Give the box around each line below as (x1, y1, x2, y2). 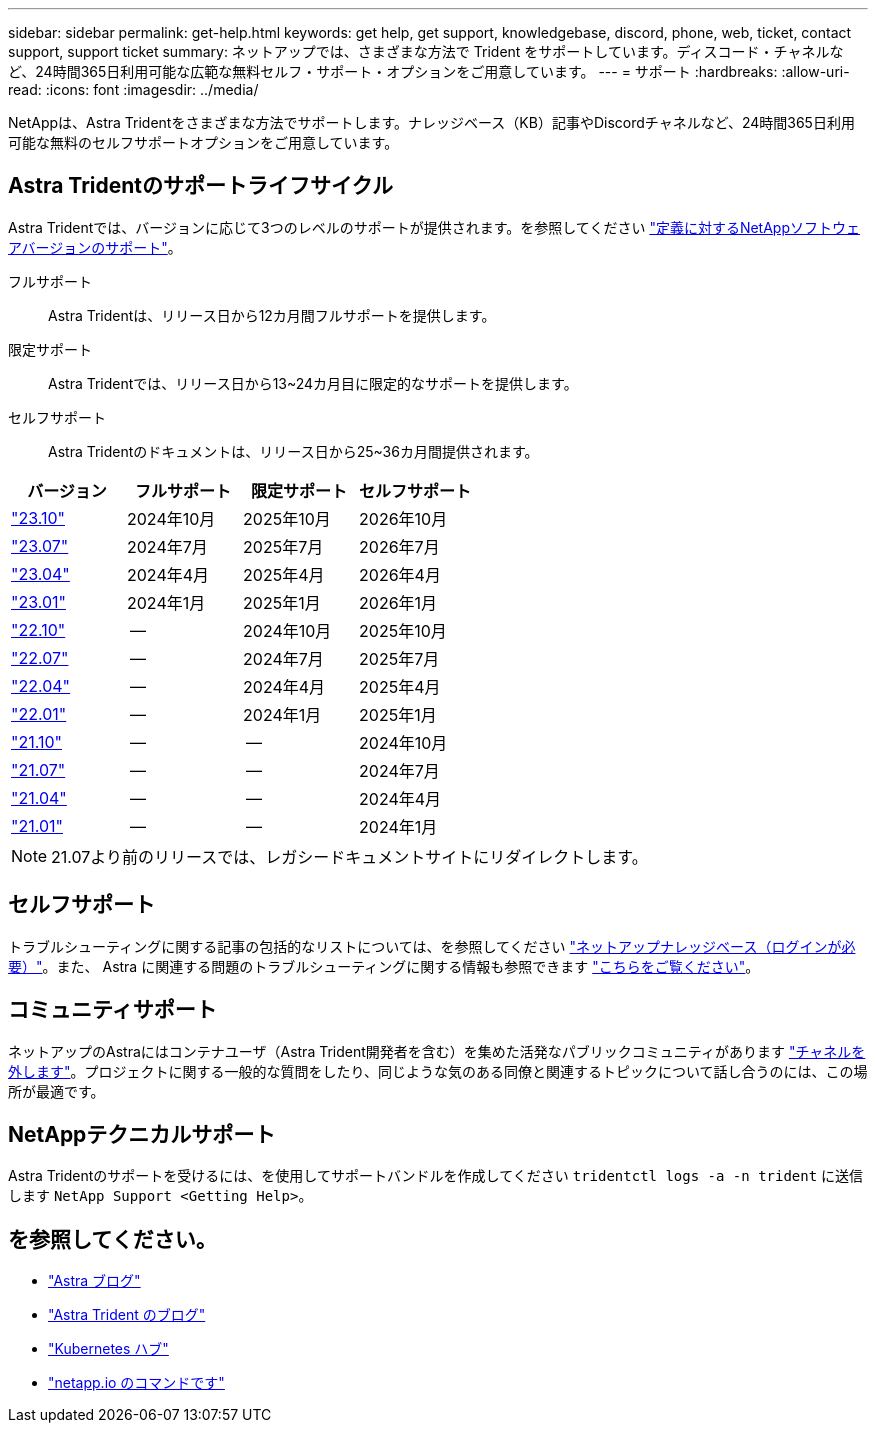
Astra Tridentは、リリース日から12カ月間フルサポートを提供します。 (48, 306, 496, 324)
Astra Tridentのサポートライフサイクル (8, 173, 393, 199)
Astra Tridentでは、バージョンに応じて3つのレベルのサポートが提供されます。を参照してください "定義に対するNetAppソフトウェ (8, 218, 861, 236)
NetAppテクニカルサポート (8, 1121, 276, 1147)
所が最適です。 (8, 1082, 105, 1100)
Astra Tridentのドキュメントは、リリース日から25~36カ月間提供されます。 (48, 442, 539, 460)
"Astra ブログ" (48, 1272, 141, 1290)
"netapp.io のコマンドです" (48, 1374, 225, 1392)
